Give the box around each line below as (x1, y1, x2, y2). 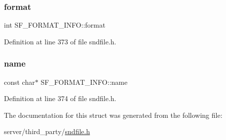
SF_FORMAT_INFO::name (40, 76, 128, 87)
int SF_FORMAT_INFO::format (4, 20, 106, 30)
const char (4, 76, 35, 87)
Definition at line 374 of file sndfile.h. (4, 93, 116, 104)
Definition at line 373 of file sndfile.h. (4, 36, 116, 46)
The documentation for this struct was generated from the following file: (4, 109, 223, 120)
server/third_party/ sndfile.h (4, 126, 90, 137)
